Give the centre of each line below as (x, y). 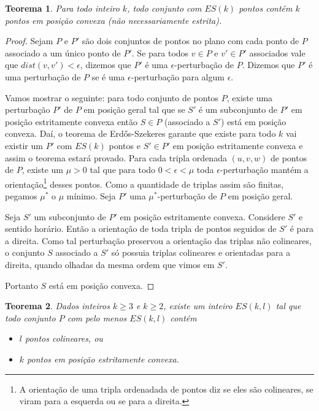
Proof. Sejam (29, 41)
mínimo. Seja (91, 195)
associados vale (277, 52)
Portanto (21, 285)
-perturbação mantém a (264, 170)
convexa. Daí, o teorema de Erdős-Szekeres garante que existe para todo (140, 133)
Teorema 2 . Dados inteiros (57, 306)
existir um (24, 145)
